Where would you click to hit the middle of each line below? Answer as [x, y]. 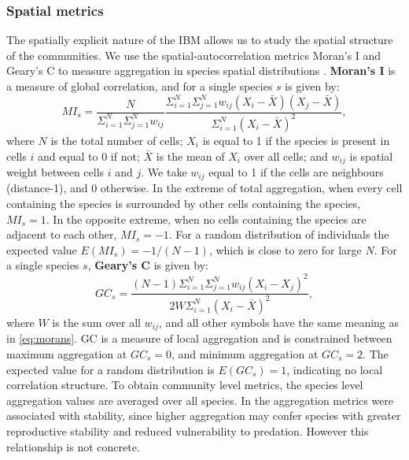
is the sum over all [96, 322]
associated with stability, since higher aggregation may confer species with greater [204, 415]
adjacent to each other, [62, 234]
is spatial [371, 156]
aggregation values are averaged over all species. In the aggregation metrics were [200, 400]
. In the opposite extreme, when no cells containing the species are [206, 219]
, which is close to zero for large [285, 249]
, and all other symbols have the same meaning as [279, 322]
